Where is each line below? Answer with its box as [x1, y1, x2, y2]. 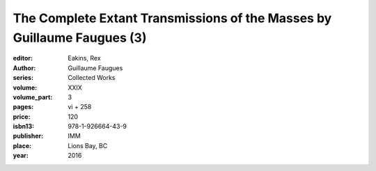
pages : [13, 103, 34, 111]
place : [13, 141, 32, 149]
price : [13, 112, 31, 121]
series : [13, 74, 34, 82]
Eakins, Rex [68, 54, 101, 63]
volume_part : [13, 92, 53, 101]
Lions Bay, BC [68, 141, 108, 149]
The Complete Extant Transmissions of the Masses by [13, 10, 332, 26]
